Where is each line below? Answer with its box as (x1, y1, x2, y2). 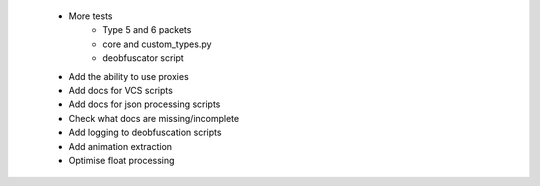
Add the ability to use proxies (68, 70, 189, 82)
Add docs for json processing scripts (68, 98, 221, 110)
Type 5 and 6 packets (102, 24, 192, 36)
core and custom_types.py (102, 38, 212, 50)
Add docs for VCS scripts (68, 84, 174, 96)
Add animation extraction (68, 140, 173, 152)
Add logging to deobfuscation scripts (68, 126, 222, 139)
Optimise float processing (68, 154, 175, 166)
